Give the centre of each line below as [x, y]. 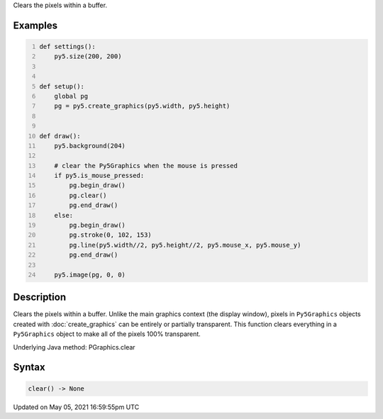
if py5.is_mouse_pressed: [99, 176]
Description [40, 297]
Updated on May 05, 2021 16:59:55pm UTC [76, 407]
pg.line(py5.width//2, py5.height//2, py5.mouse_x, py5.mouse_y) [185, 245]
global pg [71, 96]
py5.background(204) [90, 146]
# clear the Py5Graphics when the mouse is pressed [146, 166]
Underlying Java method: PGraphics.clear [74, 347]
